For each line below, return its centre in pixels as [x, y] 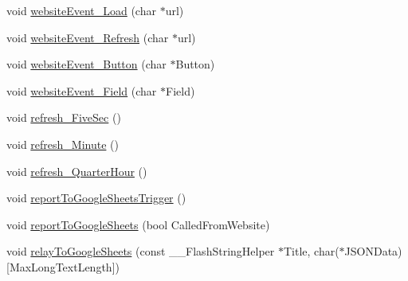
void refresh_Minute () [63, 144]
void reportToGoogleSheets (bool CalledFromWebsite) [138, 224]
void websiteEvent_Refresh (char [88, 37]
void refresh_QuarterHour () [77, 171]
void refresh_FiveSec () [64, 117]
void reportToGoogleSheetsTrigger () [96, 198]
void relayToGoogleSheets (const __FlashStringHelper [141, 251]
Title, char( [311, 251]
